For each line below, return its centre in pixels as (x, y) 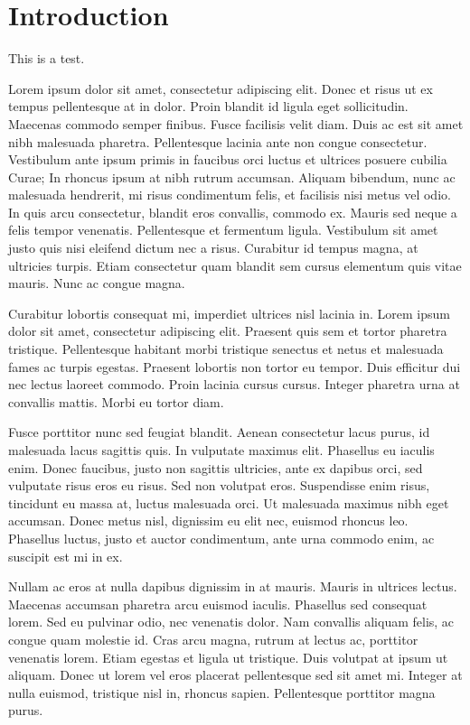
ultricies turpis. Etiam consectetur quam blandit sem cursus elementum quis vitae (235, 265)
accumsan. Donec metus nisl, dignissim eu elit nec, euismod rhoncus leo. (208, 521)
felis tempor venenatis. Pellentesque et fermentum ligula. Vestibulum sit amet (223, 230)
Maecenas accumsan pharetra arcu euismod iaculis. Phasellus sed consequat (218, 604)
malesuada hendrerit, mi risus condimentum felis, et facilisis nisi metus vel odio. (230, 195)
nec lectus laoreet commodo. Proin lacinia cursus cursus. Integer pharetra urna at (234, 384)
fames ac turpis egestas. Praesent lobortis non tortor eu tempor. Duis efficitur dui (235, 366)
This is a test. (47, 58)
